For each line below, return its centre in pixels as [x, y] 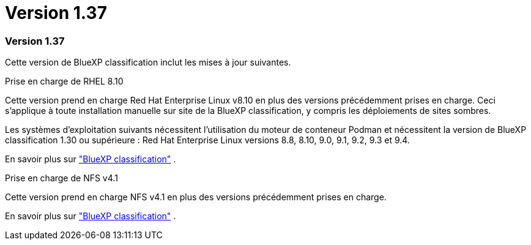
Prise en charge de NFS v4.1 [61, 178]
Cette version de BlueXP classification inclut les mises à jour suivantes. [148, 62]
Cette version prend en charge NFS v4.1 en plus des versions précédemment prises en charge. [196, 197]
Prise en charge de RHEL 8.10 [64, 81]
